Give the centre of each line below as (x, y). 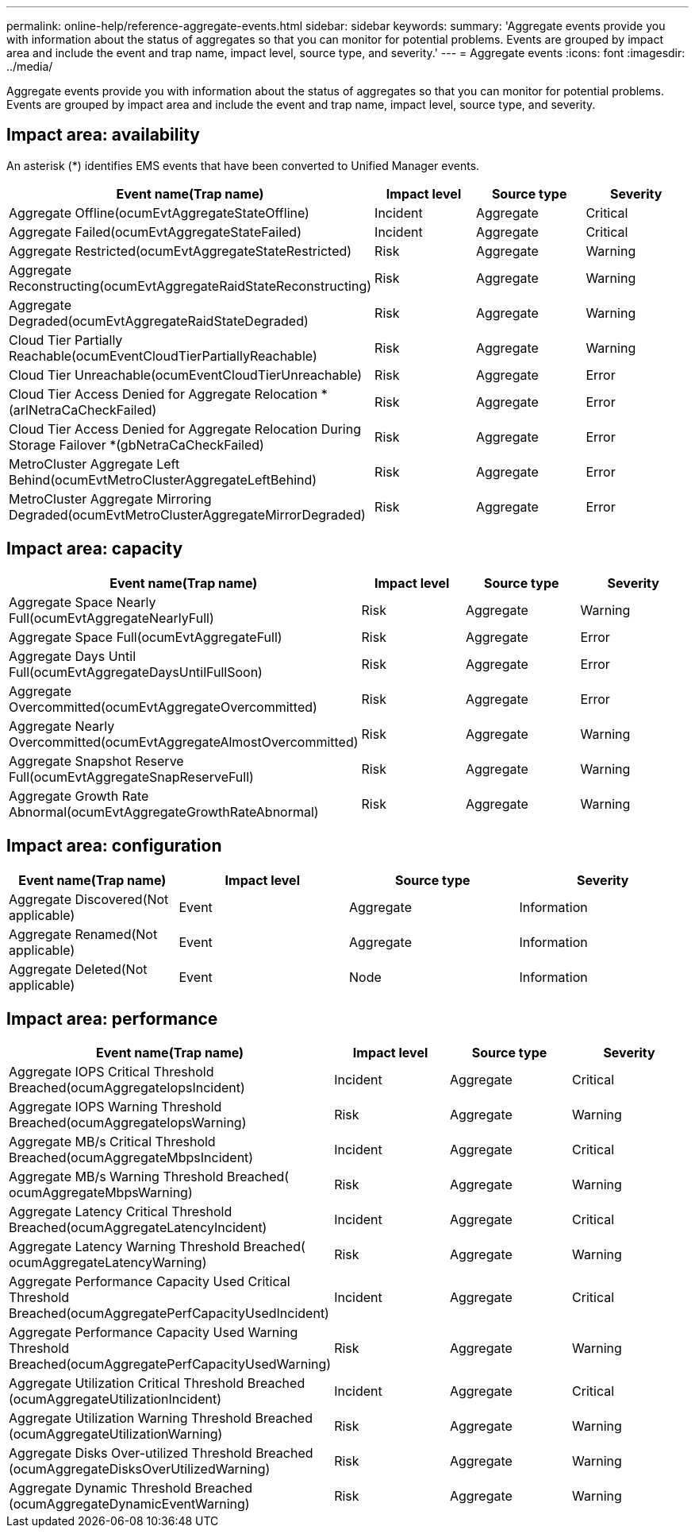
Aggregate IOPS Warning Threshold (115, 1107)
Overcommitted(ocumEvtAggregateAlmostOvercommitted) (184, 742)
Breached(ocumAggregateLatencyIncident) (138, 1228)
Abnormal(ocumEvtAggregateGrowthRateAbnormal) (164, 811)
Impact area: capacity (95, 549)
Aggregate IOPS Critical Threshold (111, 1072)
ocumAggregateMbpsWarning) (101, 1193)
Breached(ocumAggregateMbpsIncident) (131, 1158)
